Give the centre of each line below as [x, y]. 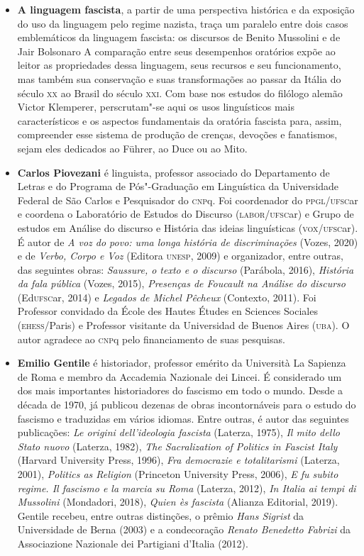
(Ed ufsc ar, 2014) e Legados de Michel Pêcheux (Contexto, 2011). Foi [167, 297]
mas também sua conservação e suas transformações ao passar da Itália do [179, 78]
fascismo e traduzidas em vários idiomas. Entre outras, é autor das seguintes [183, 418]
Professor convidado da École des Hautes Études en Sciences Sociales [167, 311]
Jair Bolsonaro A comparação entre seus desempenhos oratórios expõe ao [176, 51]
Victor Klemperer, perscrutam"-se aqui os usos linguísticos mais [156, 107]
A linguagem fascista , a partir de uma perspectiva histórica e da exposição [186, 9]
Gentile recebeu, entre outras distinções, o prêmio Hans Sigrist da [161, 515]
